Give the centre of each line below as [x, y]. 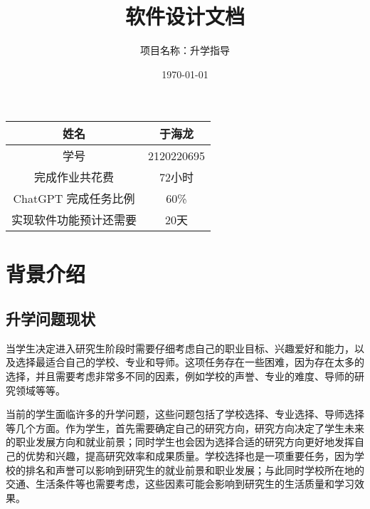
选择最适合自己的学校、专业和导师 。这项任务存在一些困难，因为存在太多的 [190, 362]
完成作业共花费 [74, 177]
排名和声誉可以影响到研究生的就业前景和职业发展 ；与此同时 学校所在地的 [195, 469]
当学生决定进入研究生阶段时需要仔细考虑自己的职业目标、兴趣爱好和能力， [180, 348]
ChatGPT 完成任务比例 [74, 199]
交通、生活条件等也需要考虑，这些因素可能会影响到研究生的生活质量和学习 [180, 484]
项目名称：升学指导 [185, 50]
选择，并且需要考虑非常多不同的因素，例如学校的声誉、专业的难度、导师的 [180, 376]
